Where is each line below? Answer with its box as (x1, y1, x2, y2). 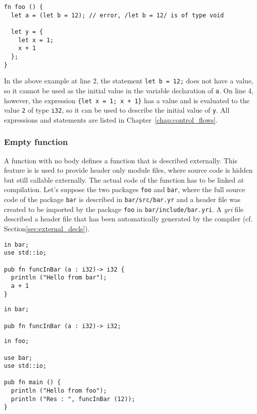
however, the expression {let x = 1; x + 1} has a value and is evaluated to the (4, 95, 250, 105)
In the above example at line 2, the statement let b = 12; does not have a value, (4, 75, 254, 86)
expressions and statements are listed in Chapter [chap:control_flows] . (4, 114, 218, 125)
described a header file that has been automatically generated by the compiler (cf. (4, 213, 253, 224)
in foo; (4, 338, 29, 345)
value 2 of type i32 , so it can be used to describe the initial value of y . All (4, 105, 230, 115)
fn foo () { (4, 3, 43, 10)
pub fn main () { (4, 379, 61, 386)
